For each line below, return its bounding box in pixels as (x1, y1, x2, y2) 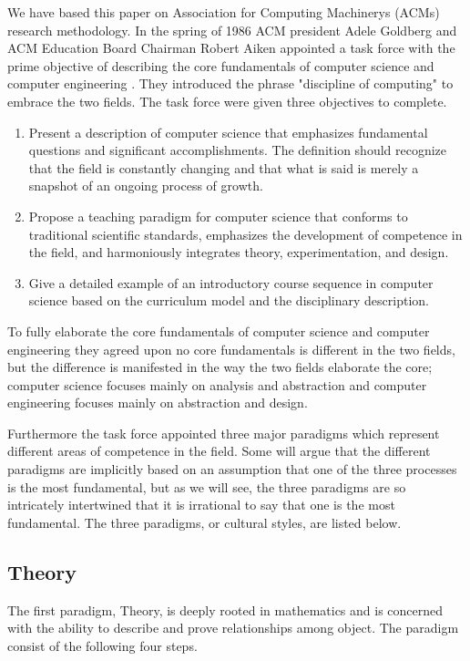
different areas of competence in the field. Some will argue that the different (7, 441, 431, 460)
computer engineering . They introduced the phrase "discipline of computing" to (7, 74, 454, 93)
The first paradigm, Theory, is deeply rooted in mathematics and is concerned (7, 600, 444, 619)
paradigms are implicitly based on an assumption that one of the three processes (7, 460, 457, 479)
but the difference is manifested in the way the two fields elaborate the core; (7, 357, 433, 377)
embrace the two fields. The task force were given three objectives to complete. (7, 91, 447, 110)
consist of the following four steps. (7, 635, 198, 655)
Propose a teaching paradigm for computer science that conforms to (28, 206, 408, 225)
